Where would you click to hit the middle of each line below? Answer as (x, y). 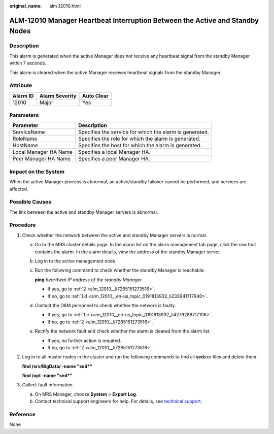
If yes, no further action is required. (84, 341)
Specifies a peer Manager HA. (114, 159)
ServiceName (29, 132)
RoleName (25, 139)
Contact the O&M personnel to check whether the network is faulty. (105, 305)
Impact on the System (37, 172)
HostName (25, 146)
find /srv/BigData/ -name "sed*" (57, 366)
